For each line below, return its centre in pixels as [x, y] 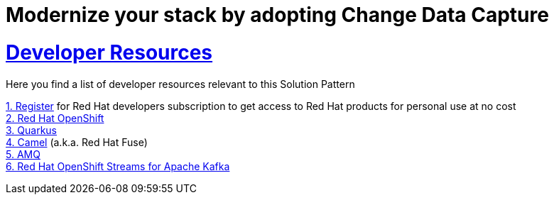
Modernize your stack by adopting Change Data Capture [277, 15]
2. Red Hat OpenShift [55, 118]
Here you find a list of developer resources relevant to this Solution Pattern [180, 84]
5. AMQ [23, 154]
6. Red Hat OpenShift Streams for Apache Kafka [118, 166]
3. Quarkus [31, 130]
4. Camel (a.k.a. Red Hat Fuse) [77, 142]
